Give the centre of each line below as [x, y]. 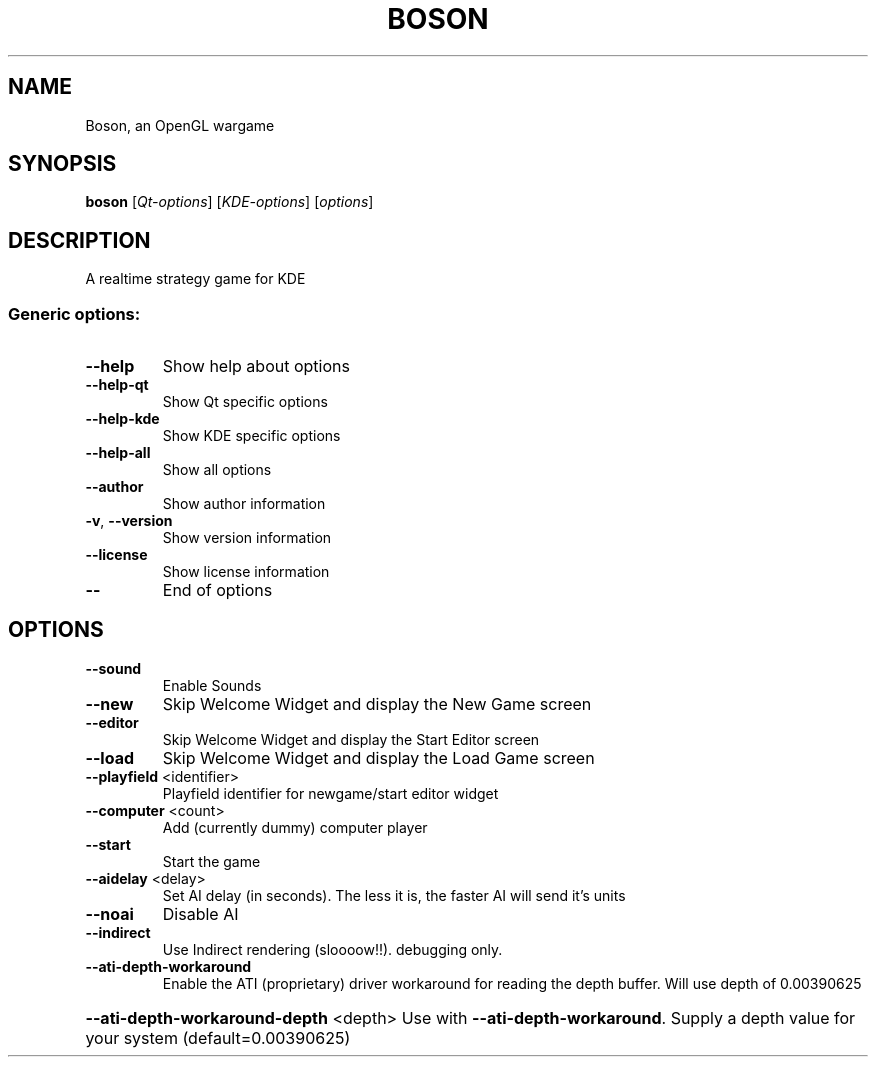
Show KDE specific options [251, 436]
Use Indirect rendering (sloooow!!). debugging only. [332, 949]
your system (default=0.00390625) [218, 1037]
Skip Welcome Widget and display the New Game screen [377, 703]
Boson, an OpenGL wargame [180, 125]
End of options [217, 590]
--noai [109, 913]
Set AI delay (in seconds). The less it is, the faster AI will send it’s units [394, 895]
